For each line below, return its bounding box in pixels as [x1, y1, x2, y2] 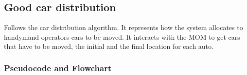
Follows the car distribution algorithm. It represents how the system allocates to [4, 22, 243, 32]
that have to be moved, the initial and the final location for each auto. [4, 41, 213, 51]
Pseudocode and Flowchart [4, 61, 112, 74]
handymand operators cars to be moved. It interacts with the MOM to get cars [4, 31, 240, 42]
